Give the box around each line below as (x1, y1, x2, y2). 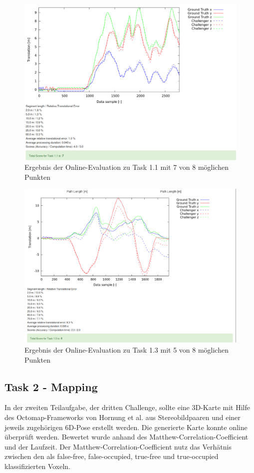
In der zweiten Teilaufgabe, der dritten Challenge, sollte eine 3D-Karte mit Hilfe (4, 402, 250, 413)
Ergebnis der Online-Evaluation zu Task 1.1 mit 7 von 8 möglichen (24, 162, 229, 172)
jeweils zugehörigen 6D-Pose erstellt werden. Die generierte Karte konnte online (4, 422, 248, 432)
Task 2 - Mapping (4, 379, 98, 394)
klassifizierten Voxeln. (4, 461, 71, 471)
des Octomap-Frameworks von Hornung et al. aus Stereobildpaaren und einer (4, 412, 241, 422)
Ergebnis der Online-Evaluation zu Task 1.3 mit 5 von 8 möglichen (24, 344, 229, 355)
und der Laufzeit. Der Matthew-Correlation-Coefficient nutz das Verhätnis (4, 441, 232, 452)
